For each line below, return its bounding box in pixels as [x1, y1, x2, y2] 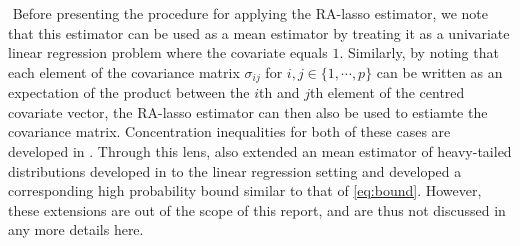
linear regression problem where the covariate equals [8, 42, 328, 63]
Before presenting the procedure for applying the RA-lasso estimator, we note [12, 3, 489, 23]
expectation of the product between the [8, 82, 250, 103]
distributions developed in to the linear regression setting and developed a [8, 160, 462, 181]
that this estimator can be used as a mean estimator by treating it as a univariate [8, 22, 510, 43]
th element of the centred [309, 82, 465, 103]
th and [259, 82, 300, 103]
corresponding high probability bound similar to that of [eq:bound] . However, [8, 180, 482, 201]
